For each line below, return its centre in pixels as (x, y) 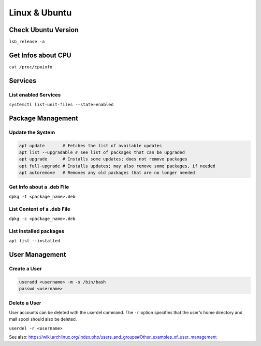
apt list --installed (35, 241)
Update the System (32, 132)
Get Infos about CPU (40, 55)
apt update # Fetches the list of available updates (90, 146)
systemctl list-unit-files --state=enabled (61, 105)
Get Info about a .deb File (39, 187)
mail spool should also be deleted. (43, 319)
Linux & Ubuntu (40, 13)
